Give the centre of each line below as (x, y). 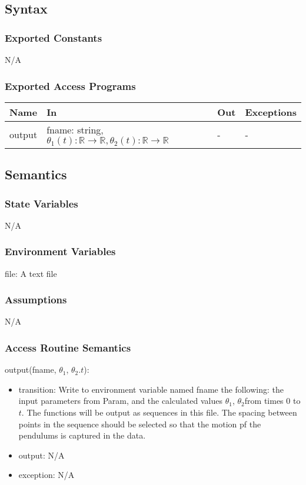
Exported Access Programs (70, 86)
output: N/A (41, 455)
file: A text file (31, 273)
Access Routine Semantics (68, 347)
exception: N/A (46, 475)
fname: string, (75, 129)
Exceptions (271, 112)
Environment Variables (60, 251)
